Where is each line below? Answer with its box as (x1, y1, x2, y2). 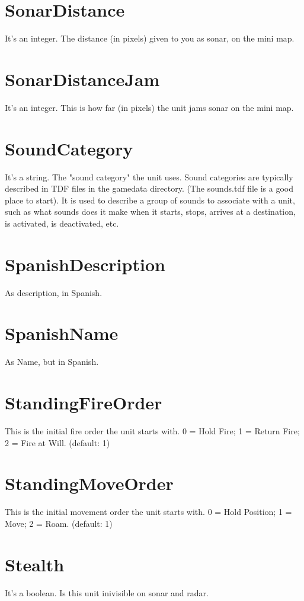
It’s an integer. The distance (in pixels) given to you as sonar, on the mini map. (5, 32, 295, 44)
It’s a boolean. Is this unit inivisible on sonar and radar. (5, 586, 209, 599)
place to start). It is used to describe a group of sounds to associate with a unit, (5, 193, 295, 206)
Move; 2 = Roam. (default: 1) (5, 517, 113, 529)
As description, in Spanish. (5, 286, 103, 298)
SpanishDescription (5, 252, 165, 276)
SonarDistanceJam (5, 66, 160, 91)
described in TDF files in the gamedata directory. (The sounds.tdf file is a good (5, 182, 294, 195)
